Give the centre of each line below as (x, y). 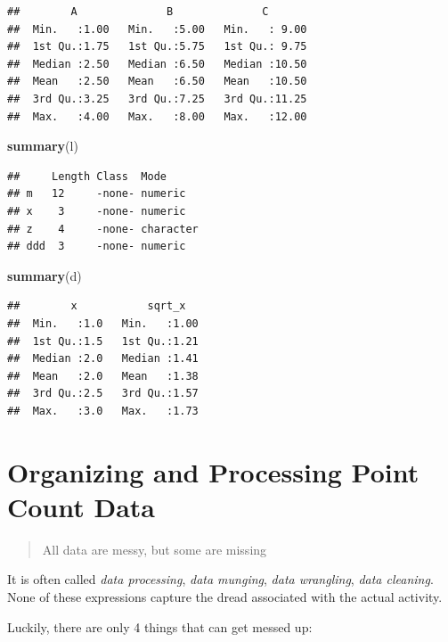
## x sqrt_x (97, 306)
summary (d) (45, 275)
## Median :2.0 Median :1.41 (103, 359)
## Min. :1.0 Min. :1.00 (103, 323)
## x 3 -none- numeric (97, 211)
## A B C (138, 12)
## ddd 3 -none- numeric (97, 247)
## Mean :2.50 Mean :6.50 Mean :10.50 (157, 82)
